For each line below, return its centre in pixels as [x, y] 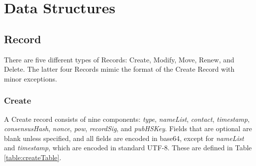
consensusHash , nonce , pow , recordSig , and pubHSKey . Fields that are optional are [128, 128]
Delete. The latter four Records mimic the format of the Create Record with [119, 69]
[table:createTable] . [33, 157]
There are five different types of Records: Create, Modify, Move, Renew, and [119, 59]
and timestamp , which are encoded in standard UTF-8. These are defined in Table [128, 148]
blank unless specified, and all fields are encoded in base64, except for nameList [124, 138]
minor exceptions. [31, 78]
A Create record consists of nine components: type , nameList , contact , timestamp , [127, 119]
